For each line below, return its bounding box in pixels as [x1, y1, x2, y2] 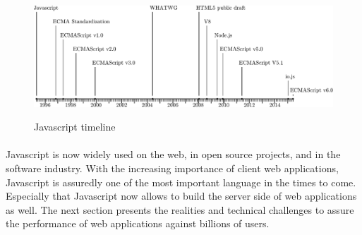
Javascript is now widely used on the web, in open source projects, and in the [6, 147, 341, 162]
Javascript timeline [34, 119, 116, 134]
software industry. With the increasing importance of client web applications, [6, 161, 339, 176]
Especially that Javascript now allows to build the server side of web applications [6, 188, 357, 203]
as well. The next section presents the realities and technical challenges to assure [6, 202, 354, 217]
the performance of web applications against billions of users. [6, 216, 270, 231]
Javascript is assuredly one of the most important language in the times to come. [6, 174, 356, 189]
